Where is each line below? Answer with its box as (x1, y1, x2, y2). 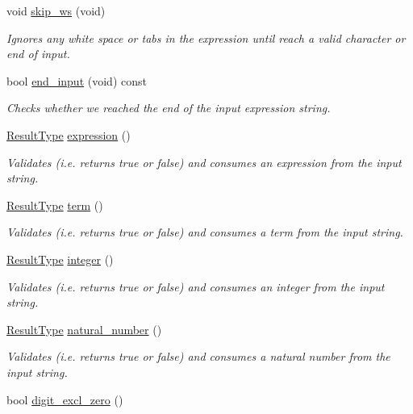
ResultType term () (6, 196, 103, 213)
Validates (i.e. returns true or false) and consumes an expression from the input (6, 153, 402, 170)
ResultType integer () (6, 250, 114, 267)
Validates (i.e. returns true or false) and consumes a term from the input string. (6, 224, 403, 240)
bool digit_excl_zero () (6, 391, 123, 408)
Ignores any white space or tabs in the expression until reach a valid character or (6, 29, 406, 46)
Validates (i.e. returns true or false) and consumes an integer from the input (6, 278, 385, 295)
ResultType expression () (6, 126, 131, 143)
